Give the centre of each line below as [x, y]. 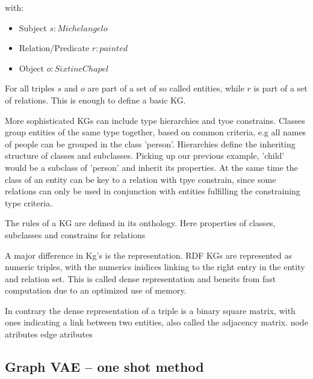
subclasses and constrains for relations [75, 234]
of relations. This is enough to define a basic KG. [95, 100]
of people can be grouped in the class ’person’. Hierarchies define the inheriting [150, 143]
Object [32, 68]
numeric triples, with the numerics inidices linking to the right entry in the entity [155, 267]
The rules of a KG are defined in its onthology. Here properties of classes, [140, 223]
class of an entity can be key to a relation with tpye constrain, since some [141, 179]
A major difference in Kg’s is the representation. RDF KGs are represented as [148, 255]
